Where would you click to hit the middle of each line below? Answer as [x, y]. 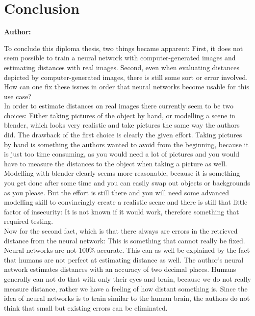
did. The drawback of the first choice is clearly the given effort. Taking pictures [123, 135]
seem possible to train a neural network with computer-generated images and [120, 58]
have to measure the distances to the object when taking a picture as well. [115, 163]
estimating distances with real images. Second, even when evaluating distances [122, 67]
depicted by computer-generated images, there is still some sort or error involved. [126, 77]
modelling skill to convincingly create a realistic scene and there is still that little [126, 202]
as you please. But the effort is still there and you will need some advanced [117, 192]
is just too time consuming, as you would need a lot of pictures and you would [122, 154]
